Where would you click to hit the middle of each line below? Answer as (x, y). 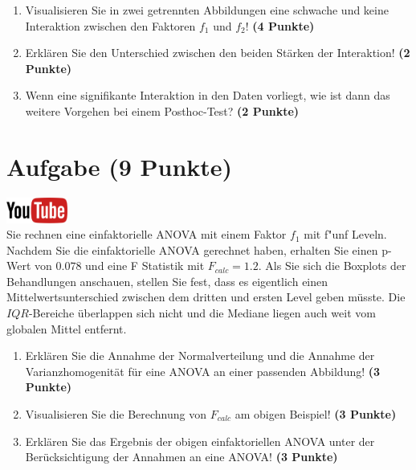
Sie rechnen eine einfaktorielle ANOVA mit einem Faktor (147, 234)
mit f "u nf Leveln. (345, 234)
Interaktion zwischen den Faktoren (110, 25)
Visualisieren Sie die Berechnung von (116, 414)
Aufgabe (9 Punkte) (120, 166)
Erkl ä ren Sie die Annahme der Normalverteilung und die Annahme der (200, 356)
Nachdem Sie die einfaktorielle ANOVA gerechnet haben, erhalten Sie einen (192, 249)
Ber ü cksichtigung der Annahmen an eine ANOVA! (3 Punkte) (181, 457)
